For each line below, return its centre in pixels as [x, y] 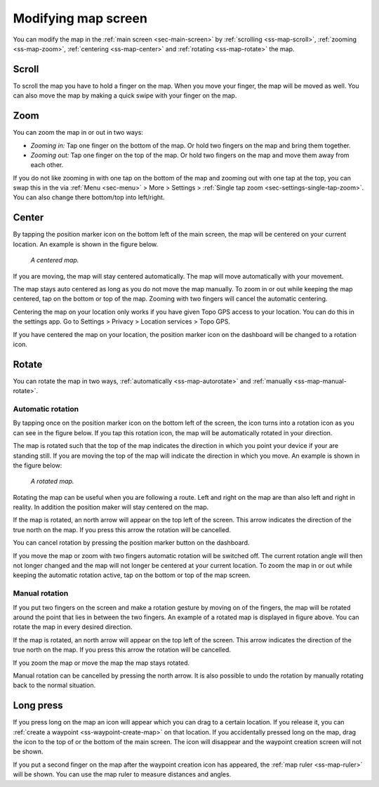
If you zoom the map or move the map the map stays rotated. [101, 663]
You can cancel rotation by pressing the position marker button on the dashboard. [131, 543]
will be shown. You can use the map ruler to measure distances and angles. [122, 774]
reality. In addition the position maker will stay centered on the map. [111, 507]
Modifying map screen [80, 18]
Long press [38, 706]
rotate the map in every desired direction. [73, 627]
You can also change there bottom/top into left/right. [89, 197]
